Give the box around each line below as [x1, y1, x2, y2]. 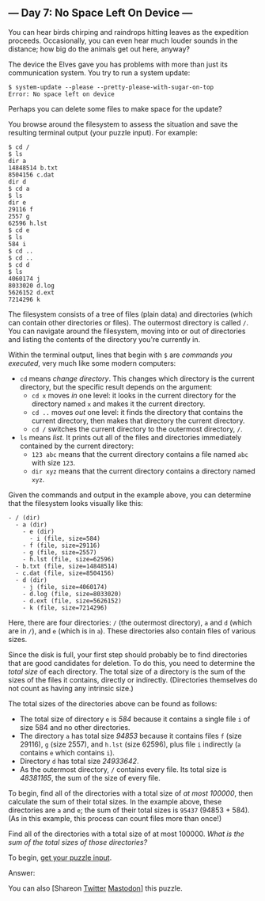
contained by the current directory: [19, 441, 134, 450]
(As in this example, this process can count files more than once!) [8, 813, 222, 823]
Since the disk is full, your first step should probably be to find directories [8, 649, 248, 660]
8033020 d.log [8, 281, 55, 290]
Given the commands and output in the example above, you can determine [8, 490, 252, 500]
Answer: [8, 868, 36, 877]
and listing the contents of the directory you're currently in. [8, 334, 200, 344]
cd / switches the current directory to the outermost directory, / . [31, 424, 243, 434]
